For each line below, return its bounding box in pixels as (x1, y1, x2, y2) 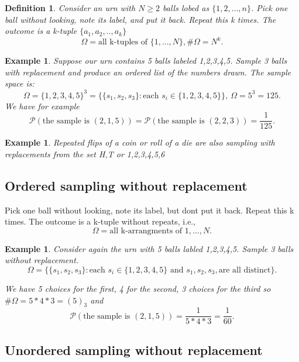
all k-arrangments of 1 (109, 226, 189, 235)
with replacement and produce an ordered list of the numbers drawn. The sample (5, 65, 291, 78)
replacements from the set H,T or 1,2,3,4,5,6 (5, 147, 165, 160)
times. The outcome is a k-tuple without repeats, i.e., (5, 215, 196, 227)
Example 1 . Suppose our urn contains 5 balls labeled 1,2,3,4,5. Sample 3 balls (5, 54, 287, 67)
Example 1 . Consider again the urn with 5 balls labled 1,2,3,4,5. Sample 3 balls (5, 242, 294, 254)
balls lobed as (163, 2, 209, 13)
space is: (5, 77, 35, 89)
